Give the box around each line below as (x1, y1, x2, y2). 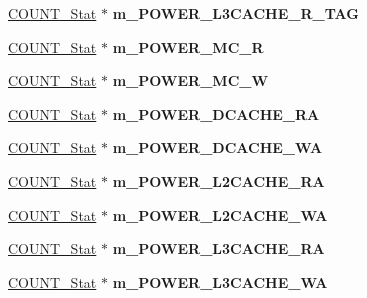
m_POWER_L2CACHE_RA (112, 170, 325, 191)
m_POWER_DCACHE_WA (112, 137, 323, 158)
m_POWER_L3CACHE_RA (112, 238, 325, 259)
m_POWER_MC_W (112, 70, 269, 91)
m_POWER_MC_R (112, 36, 264, 57)
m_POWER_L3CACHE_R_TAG (112, 3, 359, 23)
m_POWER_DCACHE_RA (112, 103, 320, 124)
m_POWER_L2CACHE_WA (112, 204, 328, 225)
